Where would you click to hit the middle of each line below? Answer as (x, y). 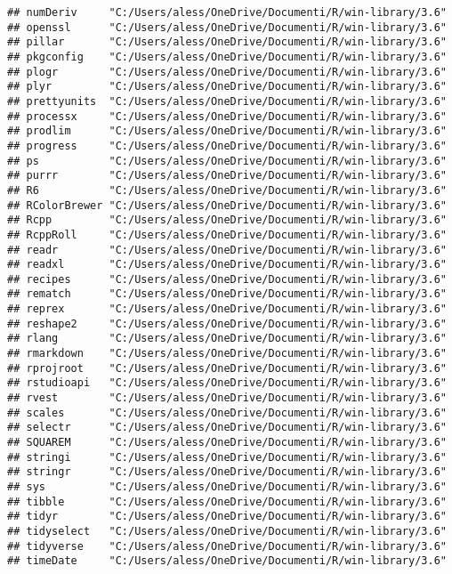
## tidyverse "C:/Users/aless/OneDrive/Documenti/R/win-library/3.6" (227, 546)
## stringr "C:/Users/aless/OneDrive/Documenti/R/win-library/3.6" (227, 472)
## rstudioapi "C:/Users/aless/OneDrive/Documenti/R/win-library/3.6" (227, 383)
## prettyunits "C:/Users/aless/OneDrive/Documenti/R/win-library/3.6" (227, 101)
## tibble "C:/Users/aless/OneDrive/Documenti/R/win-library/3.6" (227, 501)
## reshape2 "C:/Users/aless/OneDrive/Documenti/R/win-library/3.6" (227, 323)
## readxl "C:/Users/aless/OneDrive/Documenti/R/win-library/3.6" (227, 265)
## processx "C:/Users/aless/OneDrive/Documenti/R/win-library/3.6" (227, 116)
